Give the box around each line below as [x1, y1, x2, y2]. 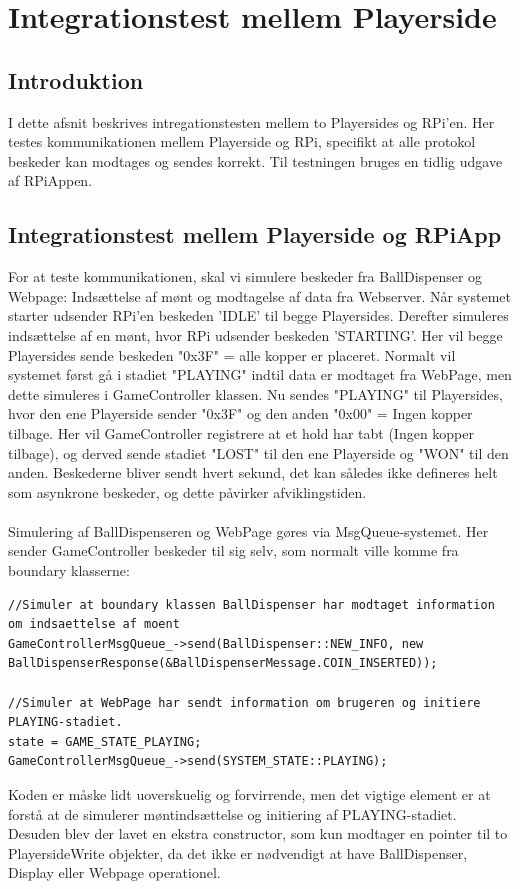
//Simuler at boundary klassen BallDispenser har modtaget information [8, 597, 495, 612]
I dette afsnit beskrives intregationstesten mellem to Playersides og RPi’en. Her [8, 111, 495, 132]
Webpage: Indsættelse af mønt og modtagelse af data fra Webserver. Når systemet [8, 285, 512, 306]
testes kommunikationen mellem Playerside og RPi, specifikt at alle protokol [8, 131, 476, 152]
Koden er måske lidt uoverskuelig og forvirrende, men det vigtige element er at [8, 784, 491, 804]
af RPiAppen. [8, 170, 93, 191]
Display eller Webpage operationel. [8, 862, 221, 883]
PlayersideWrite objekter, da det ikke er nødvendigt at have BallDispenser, [8, 842, 468, 863]
